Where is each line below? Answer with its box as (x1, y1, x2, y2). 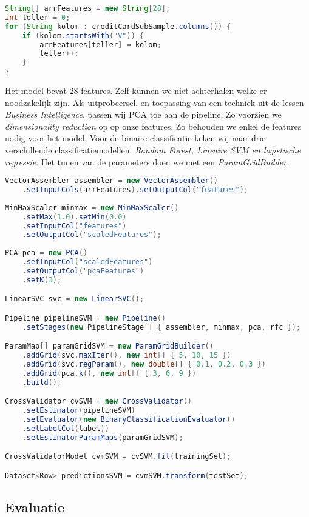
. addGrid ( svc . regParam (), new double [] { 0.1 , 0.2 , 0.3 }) (22, 360, 266, 369)
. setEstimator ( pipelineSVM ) (22, 406, 135, 415)
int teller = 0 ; (5, 13, 70, 22)
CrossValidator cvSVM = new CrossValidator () (5, 397, 192, 406)
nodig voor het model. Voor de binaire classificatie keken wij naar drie (5, 132, 266, 144)
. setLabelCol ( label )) (22, 424, 109, 433)
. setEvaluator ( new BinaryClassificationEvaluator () (22, 415, 236, 424)
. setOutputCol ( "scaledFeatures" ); (22, 230, 161, 239)
